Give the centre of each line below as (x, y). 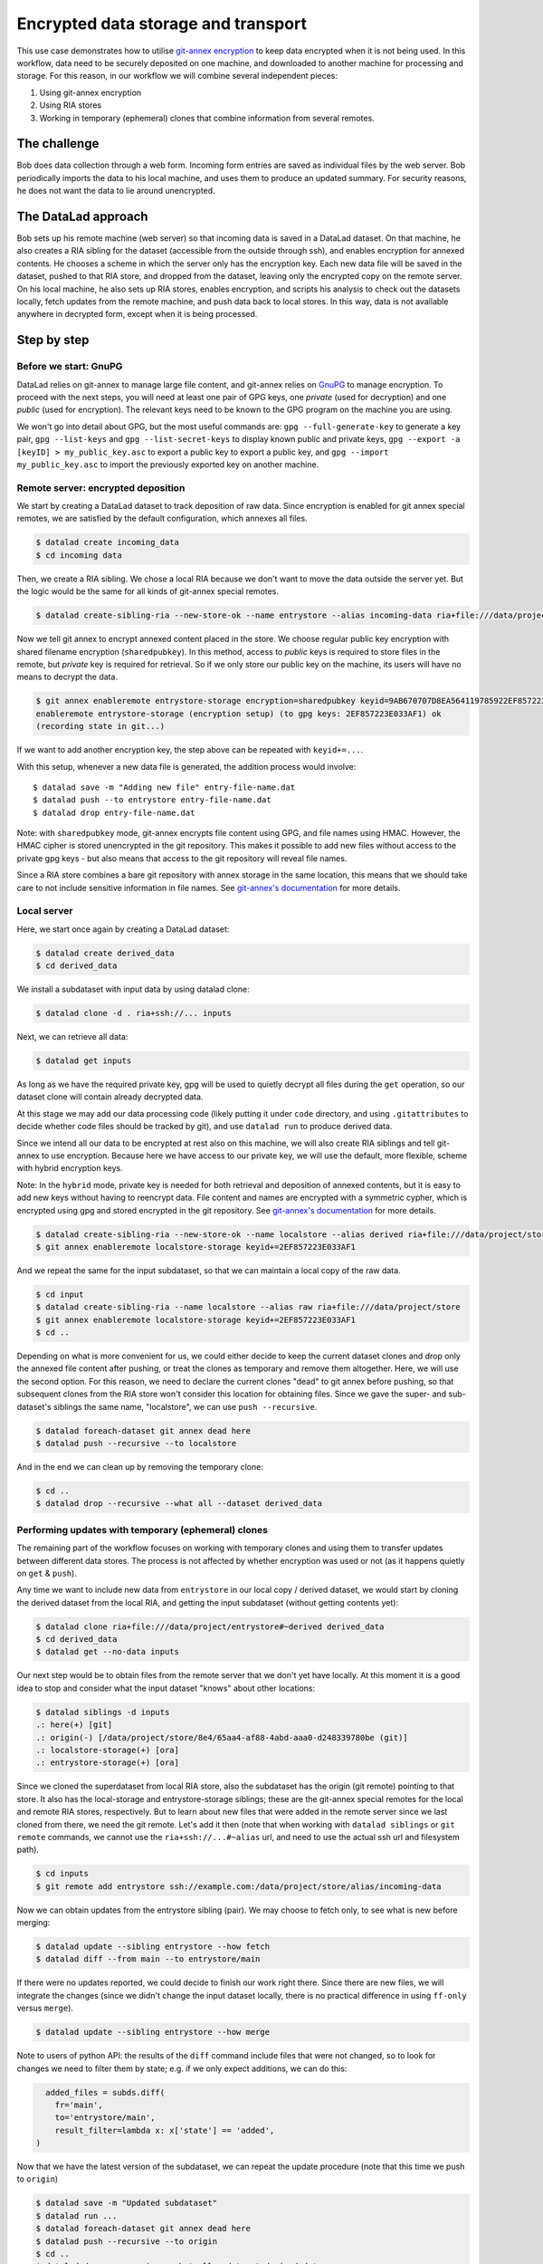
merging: (33, 1923)
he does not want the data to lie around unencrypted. (116, 191)
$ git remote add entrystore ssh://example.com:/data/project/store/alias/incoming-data (239, 1886)
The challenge (58, 144)
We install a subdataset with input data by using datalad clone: (133, 989)
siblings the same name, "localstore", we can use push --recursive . (185, 1406)
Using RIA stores (71, 105)
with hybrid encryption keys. (70, 1168)
